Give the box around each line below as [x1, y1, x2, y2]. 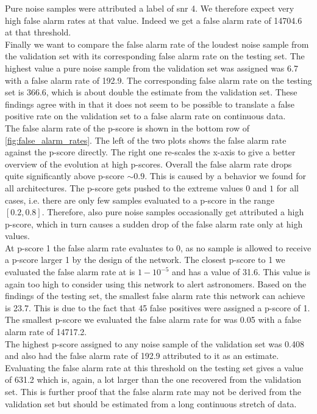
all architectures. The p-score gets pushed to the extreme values [5, 181, 243, 194]
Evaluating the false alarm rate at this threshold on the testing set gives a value [5, 361, 304, 374]
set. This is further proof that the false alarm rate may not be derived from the [5, 385, 301, 397]
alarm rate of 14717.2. [5, 325, 87, 338]
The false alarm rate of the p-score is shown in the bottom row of [5, 121, 249, 134]
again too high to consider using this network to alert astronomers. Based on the [5, 277, 307, 290]
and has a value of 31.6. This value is [172, 265, 311, 278]
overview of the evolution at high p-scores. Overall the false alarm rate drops [5, 157, 292, 170]
